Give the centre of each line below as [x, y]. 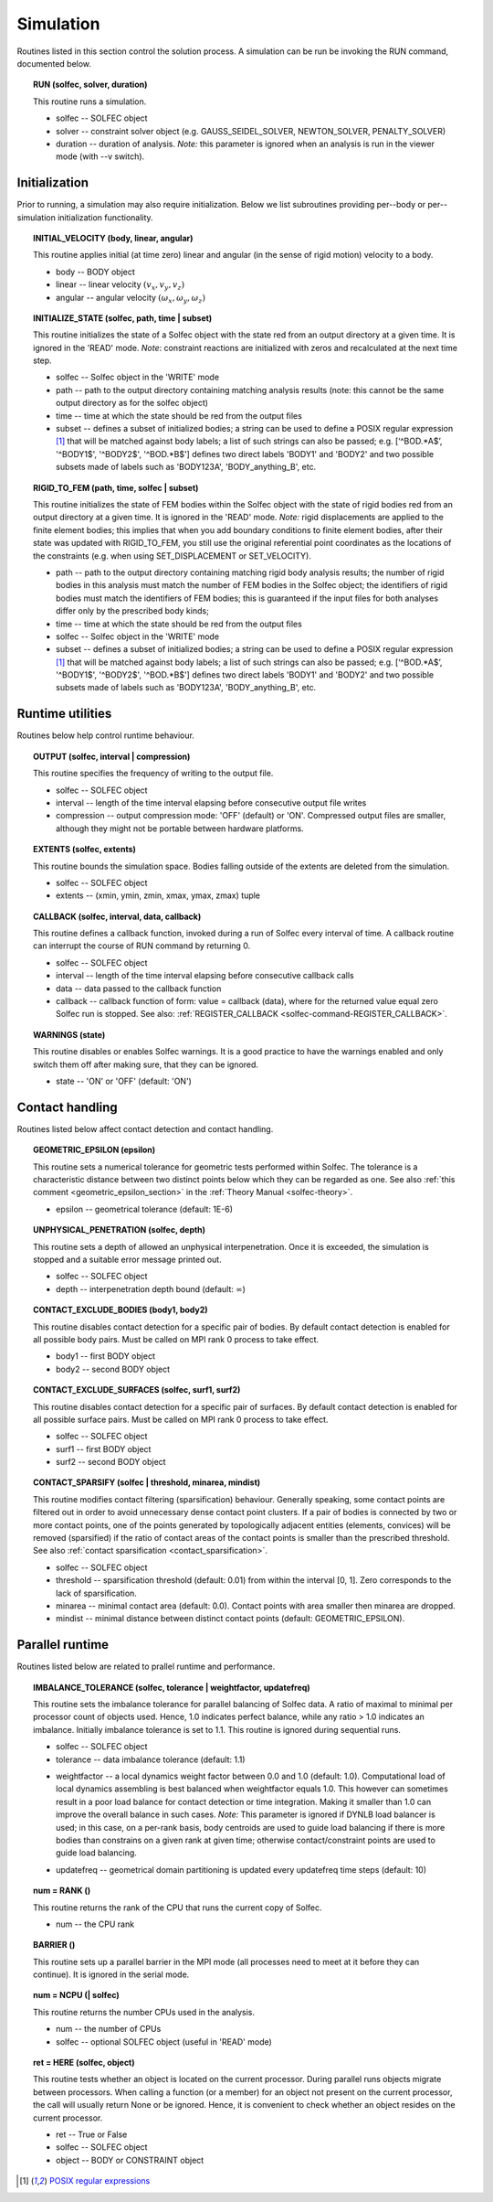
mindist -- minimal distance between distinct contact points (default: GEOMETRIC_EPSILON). [231, 1619]
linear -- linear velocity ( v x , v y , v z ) [121, 285]
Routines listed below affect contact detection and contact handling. [145, 1128]
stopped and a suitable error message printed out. [128, 1259]
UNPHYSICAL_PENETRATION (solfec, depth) [119, 1230]
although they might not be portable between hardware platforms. [180, 828]
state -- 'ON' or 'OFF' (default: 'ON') [124, 1081]
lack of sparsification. [96, 1593]
